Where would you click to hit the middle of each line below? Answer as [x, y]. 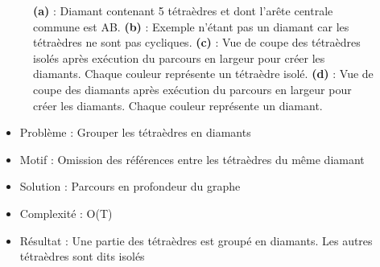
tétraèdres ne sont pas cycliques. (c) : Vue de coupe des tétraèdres [197, 42]
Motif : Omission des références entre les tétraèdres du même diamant [192, 159]
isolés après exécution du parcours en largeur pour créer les [179, 58]
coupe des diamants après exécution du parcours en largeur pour [192, 89]
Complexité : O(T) [66, 213]
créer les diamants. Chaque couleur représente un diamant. [178, 105]
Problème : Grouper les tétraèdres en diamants [135, 132]
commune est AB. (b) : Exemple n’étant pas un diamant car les [191, 26]
